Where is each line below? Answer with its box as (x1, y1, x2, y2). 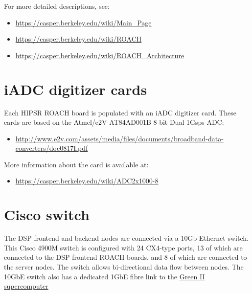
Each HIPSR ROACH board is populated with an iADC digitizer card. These (4, 107, 236, 117)
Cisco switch (4, 204, 90, 225)
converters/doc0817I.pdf (15, 143, 88, 153)
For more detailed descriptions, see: (4, 1, 110, 11)
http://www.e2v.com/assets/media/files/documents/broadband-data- (15, 133, 224, 143)
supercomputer (4, 281, 48, 291)
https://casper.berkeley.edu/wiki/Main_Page (15, 17, 152, 27)
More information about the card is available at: (4, 159, 149, 169)
